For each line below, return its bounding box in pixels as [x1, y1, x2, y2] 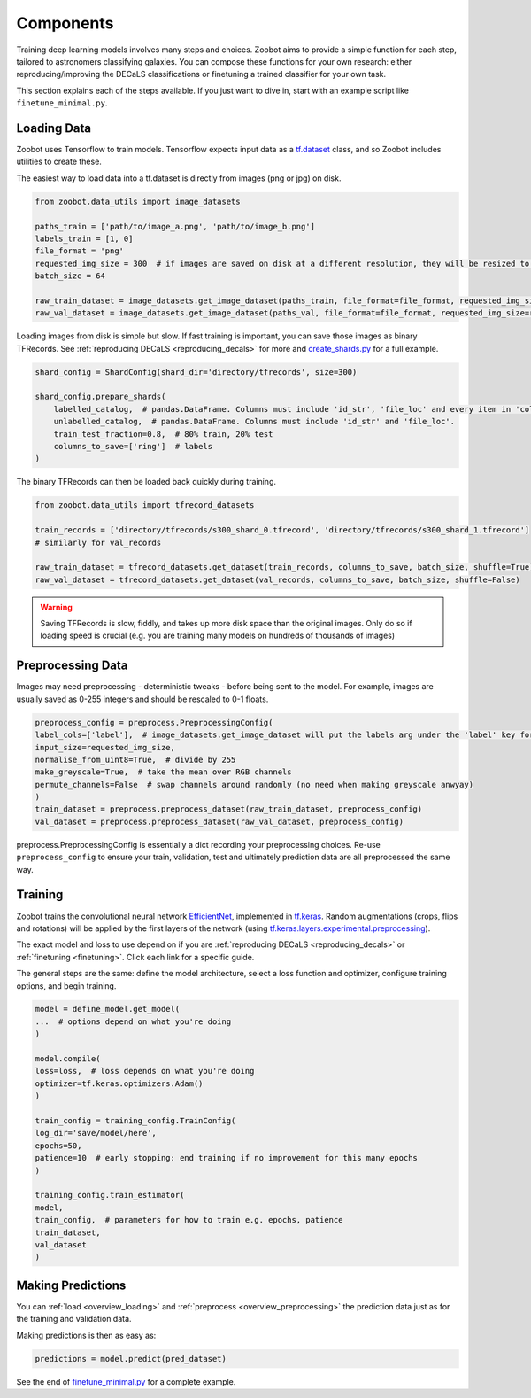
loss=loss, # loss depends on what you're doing [35, 1066, 255, 1076]
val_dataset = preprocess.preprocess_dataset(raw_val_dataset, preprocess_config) [35, 816, 404, 827]
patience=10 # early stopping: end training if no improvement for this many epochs [35, 1153, 418, 1163]
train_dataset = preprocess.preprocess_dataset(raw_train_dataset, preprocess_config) [35, 804, 423, 814]
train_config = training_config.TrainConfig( [35, 1116, 236, 1125]
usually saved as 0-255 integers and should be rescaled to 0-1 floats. [16, 694, 269, 704]
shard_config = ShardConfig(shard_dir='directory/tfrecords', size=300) [35, 367, 358, 377]
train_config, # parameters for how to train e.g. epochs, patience [35, 1215, 343, 1225]
